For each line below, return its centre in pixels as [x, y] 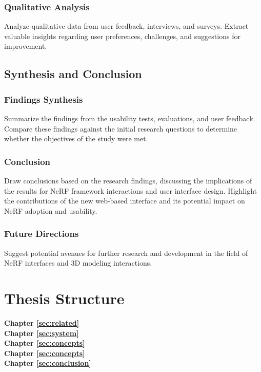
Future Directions [42, 234]
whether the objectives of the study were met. [76, 138]
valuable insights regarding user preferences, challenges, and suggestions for [122, 36]
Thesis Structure [64, 298]
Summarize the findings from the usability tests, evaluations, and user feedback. [130, 118]
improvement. [26, 46]
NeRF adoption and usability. [51, 210]
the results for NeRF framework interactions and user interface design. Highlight [130, 190]
